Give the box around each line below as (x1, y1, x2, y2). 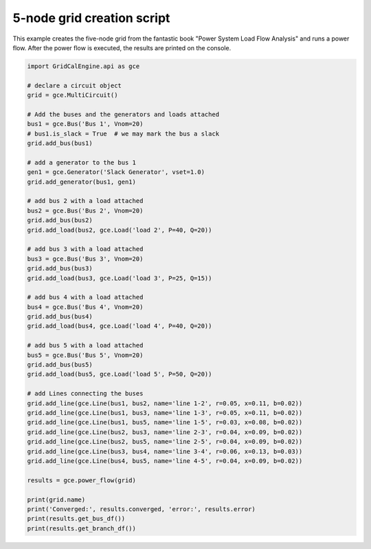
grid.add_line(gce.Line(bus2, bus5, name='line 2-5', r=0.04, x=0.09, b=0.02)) (27, 438, 303, 446)
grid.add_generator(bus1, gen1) (27, 177, 137, 186)
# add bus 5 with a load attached (27, 341, 144, 349)
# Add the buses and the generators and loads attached (27, 110, 220, 118)
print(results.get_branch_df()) (27, 524, 137, 532)
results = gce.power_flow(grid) (27, 476, 137, 484)
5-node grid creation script (12, 10, 170, 25)
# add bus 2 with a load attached (27, 197, 144, 205)
